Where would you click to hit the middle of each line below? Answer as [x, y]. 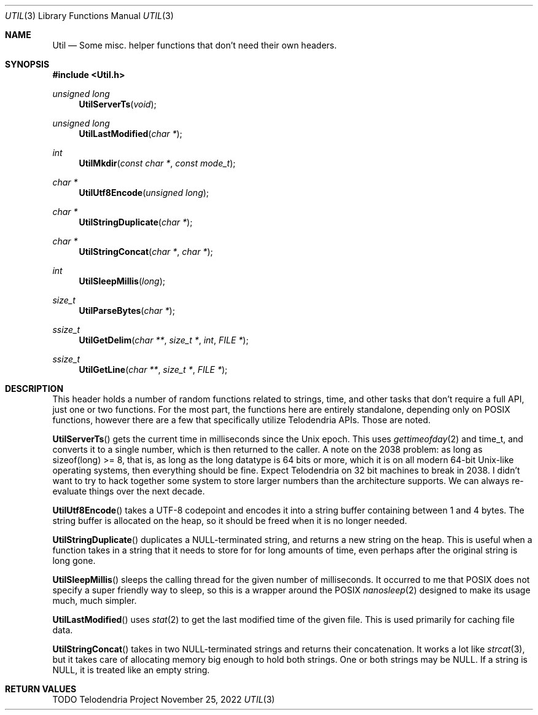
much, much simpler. [95, 600]
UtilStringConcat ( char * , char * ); [146, 252]
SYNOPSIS [27, 64]
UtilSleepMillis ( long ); [122, 281]
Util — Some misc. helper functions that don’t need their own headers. [195, 45]
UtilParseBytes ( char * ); [127, 311]
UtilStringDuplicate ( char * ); [136, 222]
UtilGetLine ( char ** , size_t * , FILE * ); [153, 369]
